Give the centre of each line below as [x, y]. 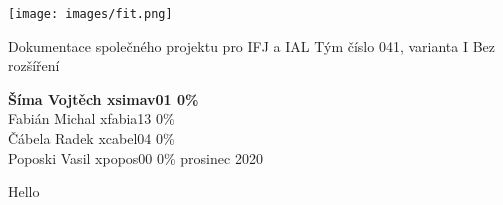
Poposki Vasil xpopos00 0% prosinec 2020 [135, 157]
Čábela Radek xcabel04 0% [91, 138]
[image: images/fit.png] [90, 14]
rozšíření [34, 65]
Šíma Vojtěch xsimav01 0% [103, 98]
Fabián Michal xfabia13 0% [91, 118]
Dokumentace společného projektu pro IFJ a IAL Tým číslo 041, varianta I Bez [252, 45]
